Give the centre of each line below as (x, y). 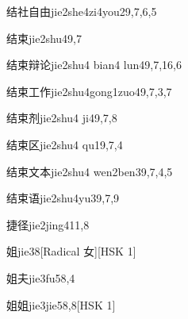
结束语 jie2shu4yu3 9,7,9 (63, 198)
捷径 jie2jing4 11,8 (48, 224)
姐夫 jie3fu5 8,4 (41, 277)
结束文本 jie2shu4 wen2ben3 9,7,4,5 (90, 171)
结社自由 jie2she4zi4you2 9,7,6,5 (82, 11)
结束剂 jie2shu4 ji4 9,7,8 (62, 118)
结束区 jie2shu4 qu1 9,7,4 (65, 144)
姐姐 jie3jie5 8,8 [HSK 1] (61, 304)
